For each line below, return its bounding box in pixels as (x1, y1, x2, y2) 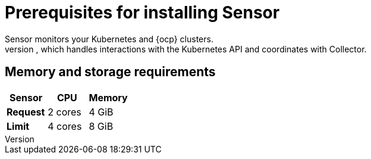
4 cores (48, 120, 82, 132)
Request (7, 105, 45, 118)
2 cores (48, 105, 81, 118)
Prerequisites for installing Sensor (5, 2, 280, 23)
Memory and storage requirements (5, 64, 216, 80)
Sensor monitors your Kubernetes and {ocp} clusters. (5, 33, 213, 44)
